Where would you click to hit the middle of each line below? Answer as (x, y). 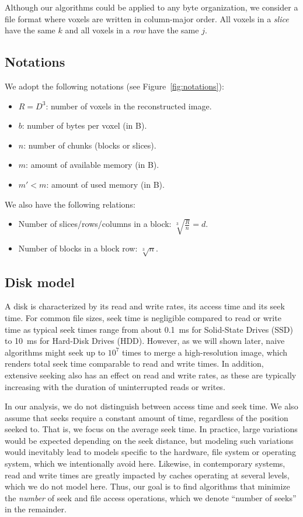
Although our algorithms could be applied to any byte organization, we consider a (151, 7)
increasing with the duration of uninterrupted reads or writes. (115, 386)
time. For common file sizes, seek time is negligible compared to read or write (143, 317)
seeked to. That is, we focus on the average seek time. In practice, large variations (151, 429)
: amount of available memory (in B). (93, 165)
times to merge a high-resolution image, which (205, 352)
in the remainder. (36, 509)
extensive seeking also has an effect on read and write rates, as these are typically (151, 375)
